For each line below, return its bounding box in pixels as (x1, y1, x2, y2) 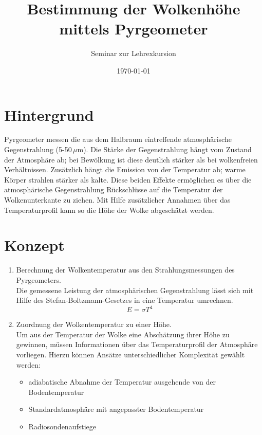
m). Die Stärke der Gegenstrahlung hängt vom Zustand (77, 144, 252, 155)
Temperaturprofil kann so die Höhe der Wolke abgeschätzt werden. (4, 204, 214, 215)
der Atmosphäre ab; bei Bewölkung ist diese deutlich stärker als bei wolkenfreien (4, 154, 258, 165)
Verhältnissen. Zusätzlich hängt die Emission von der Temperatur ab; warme (4, 164, 246, 175)
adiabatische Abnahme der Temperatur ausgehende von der (28, 376, 216, 387)
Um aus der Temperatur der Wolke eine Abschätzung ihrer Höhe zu (16, 329, 230, 339)
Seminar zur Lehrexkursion (91, 48, 176, 59)
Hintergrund (4, 104, 94, 125)
